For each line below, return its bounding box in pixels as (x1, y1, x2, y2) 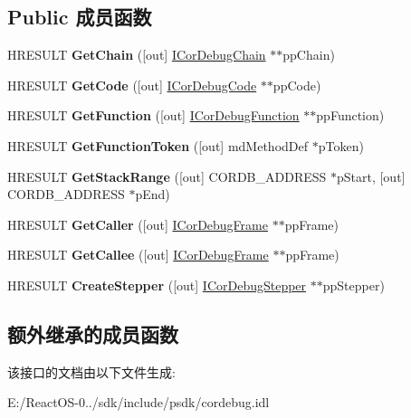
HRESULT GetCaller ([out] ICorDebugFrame (7, 214, 268, 233)
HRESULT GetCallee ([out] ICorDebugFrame (7, 245, 269, 264)
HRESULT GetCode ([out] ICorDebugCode (7, 75, 257, 94)
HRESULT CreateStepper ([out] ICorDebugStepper (7, 275, 307, 294)
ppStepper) (322, 275, 385, 294)
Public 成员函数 (7, 3, 152, 31)
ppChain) (282, 45, 335, 64)
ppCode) (272, 75, 321, 94)
